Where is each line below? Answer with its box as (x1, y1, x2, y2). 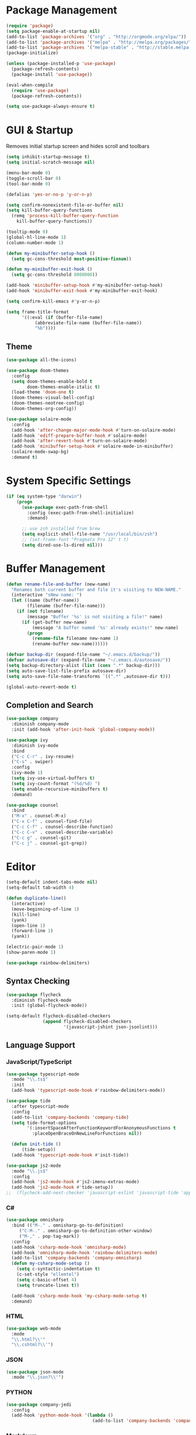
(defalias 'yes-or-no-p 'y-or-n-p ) (6, 191, 93, 197)
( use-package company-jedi (6, 1402, 72, 1407)
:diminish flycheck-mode (11, 997, 72, 1003)
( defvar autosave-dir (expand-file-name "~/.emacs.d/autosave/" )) (6, 657, 171, 663)
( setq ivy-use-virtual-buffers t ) (11, 775, 95, 781)
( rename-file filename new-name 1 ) (32, 636, 118, 642)
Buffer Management (6, 561, 106, 575)
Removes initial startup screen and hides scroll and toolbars (6, 143, 150, 150)
